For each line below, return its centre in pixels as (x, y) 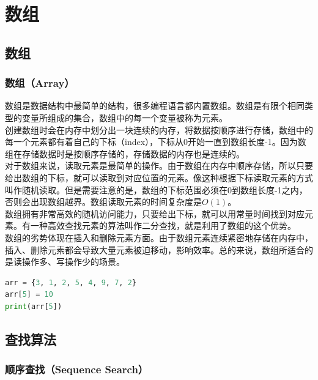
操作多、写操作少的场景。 (73, 262)
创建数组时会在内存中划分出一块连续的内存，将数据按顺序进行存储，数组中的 (159, 129)
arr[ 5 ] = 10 (29, 295)
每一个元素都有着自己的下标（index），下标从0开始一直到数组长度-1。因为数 (156, 142)
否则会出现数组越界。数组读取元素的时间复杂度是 (103, 202)
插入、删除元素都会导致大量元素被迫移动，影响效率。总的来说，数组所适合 (155, 249)
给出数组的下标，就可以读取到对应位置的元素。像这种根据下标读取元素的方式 (159, 177)
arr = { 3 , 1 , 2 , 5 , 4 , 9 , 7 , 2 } (71, 282)
